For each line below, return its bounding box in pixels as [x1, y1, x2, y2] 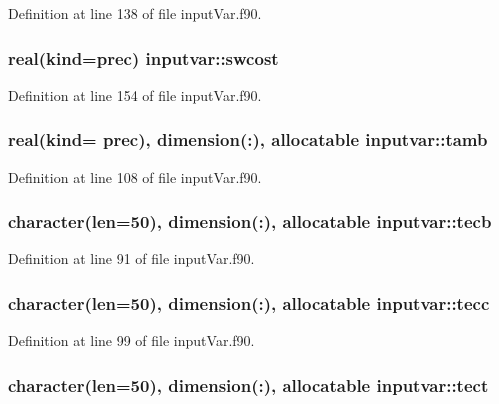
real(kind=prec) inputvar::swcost [8, 45, 279, 70]
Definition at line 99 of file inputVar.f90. [8, 330, 255, 351]
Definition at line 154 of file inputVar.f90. [8, 84, 262, 105]
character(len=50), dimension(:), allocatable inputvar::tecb [8, 209, 492, 234]
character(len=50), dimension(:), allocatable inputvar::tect [8, 372, 489, 397]
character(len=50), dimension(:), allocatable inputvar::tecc [8, 290, 490, 315]
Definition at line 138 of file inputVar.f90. [8, 3, 262, 23]
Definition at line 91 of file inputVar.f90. [8, 248, 255, 269]
